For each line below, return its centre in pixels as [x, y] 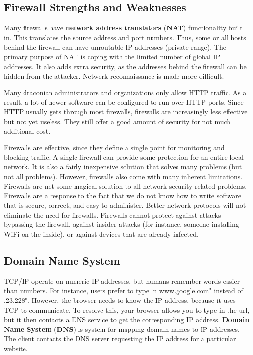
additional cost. [27, 131]
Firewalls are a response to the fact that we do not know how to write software [123, 195]
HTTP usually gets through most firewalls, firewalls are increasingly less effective [126, 111]
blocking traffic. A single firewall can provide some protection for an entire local [124, 157]
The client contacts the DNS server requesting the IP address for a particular [120, 339]
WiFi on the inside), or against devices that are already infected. [101, 234]
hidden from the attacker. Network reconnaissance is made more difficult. [114, 76]
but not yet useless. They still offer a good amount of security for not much [117, 121]
